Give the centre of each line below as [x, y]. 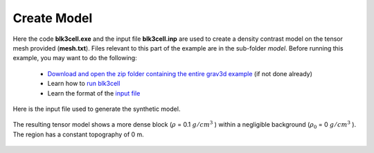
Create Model [53, 18]
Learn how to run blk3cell [84, 84]
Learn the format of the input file [94, 93]
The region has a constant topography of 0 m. [79, 134]
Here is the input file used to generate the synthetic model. [97, 109]
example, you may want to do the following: [75, 58]
